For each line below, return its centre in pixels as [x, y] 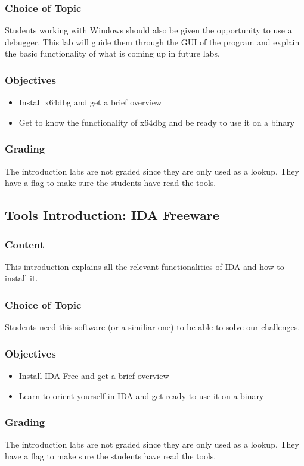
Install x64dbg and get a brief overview [90, 102]
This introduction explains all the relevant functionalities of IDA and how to [145, 266]
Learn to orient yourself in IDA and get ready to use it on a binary [141, 395]
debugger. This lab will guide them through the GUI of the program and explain [152, 41]
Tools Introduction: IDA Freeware [112, 215]
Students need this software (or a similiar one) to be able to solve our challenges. [153, 327]
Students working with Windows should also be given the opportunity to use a [148, 30]
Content [25, 244]
